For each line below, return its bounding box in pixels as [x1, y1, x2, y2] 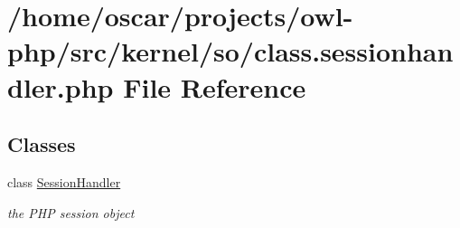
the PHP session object [7, 203, 135, 222]
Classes [7, 130, 76, 158]
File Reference [123, 68, 306, 105]
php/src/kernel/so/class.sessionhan [7, 33, 454, 70]
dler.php [7, 68, 114, 105]
